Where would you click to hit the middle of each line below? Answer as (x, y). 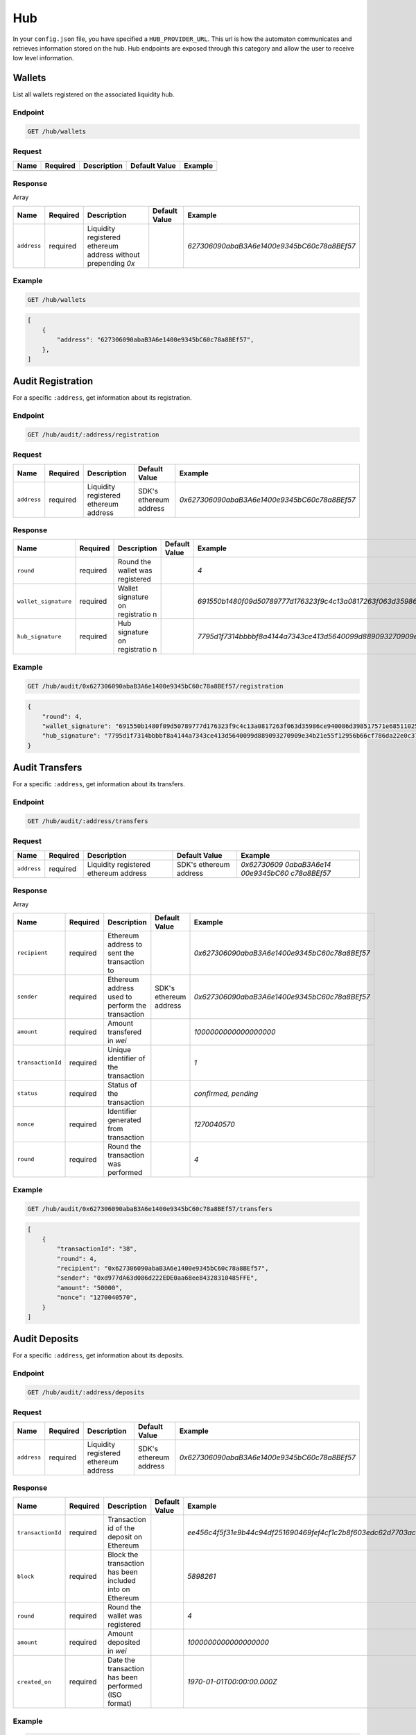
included (122, 1581)
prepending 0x (111, 263)
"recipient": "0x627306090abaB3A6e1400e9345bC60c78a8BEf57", (163, 1268)
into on (119, 1589)
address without (113, 255)
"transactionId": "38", (97, 1249)
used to (120, 997)
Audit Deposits (46, 1339)
